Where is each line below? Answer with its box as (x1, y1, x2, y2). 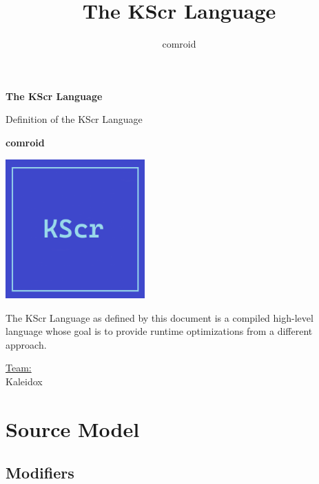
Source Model (6, 414, 140, 443)
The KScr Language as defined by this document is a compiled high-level (6, 310, 313, 325)
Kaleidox (6, 374, 43, 389)
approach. (6, 337, 47, 351)
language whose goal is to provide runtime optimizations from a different (6, 324, 313, 338)
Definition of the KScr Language (6, 112, 143, 126)
